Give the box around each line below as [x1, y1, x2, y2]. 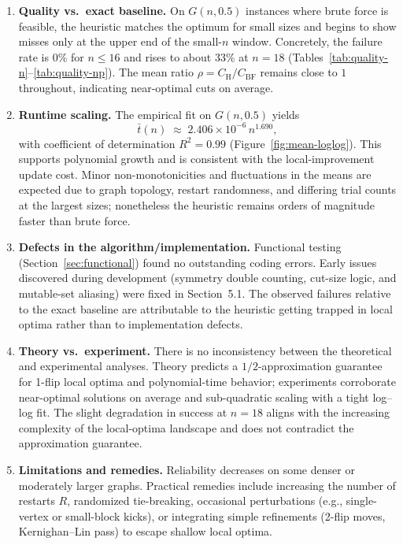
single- [346, 492, 377, 509]
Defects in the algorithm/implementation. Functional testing [18, 239, 342, 255]
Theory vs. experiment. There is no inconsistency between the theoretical [18, 342, 392, 358]
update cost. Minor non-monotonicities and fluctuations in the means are [18, 165, 372, 182]
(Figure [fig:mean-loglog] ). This [229, 135, 382, 151]
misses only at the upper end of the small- [18, 33, 222, 50]
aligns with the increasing [266, 404, 390, 421]
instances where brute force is [246, 2, 389, 18]
